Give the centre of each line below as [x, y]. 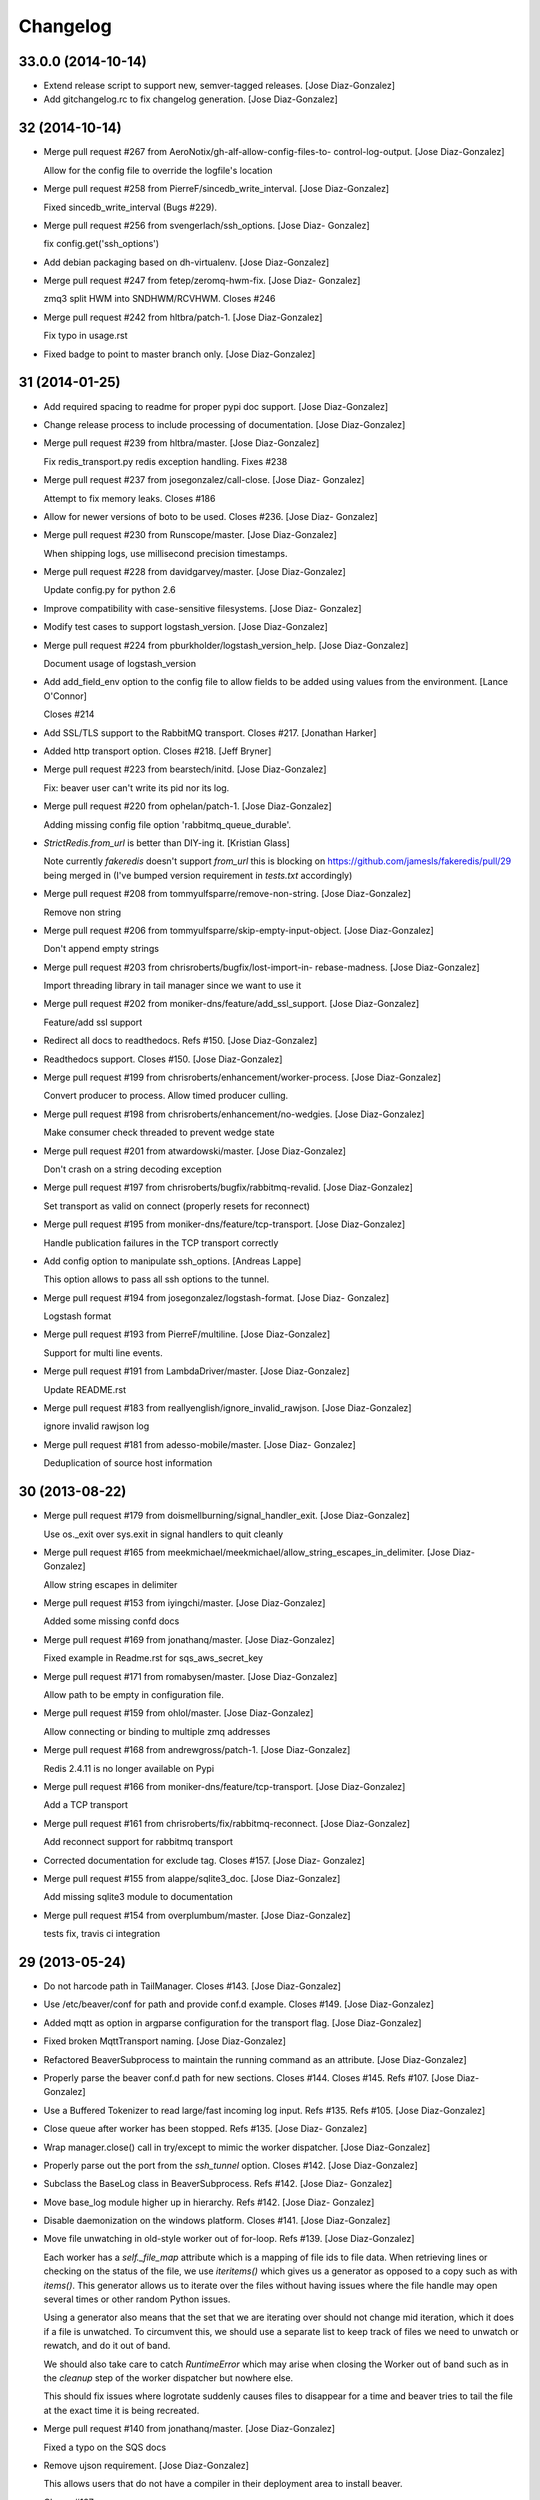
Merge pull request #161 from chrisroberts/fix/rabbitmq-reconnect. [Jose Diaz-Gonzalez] [226, 1823]
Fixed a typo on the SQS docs [105, 2447]
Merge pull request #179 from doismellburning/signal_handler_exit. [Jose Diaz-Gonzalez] [226, 1516]
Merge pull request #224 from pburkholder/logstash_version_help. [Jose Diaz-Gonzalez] [226, 645]
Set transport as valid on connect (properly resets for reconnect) [176, 1206]
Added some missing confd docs [111, 1621]
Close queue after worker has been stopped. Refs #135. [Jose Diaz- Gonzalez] [205, 2129]
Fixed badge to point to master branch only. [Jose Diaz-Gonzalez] [179, 354]
